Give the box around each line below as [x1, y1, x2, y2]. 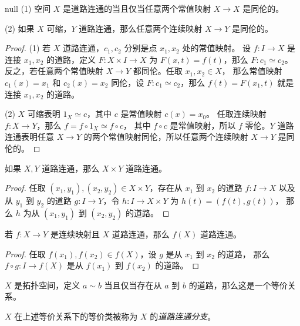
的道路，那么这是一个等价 [188, 278, 288, 291]
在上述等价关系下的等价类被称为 [14, 310, 138, 322]
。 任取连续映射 [206, 107, 267, 120]
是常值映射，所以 [170, 119, 236, 131]
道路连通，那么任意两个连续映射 [79, 22, 203, 34]
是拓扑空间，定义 [14, 278, 80, 291]
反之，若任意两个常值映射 [5, 65, 103, 77]
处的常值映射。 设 [182, 42, 251, 54]
